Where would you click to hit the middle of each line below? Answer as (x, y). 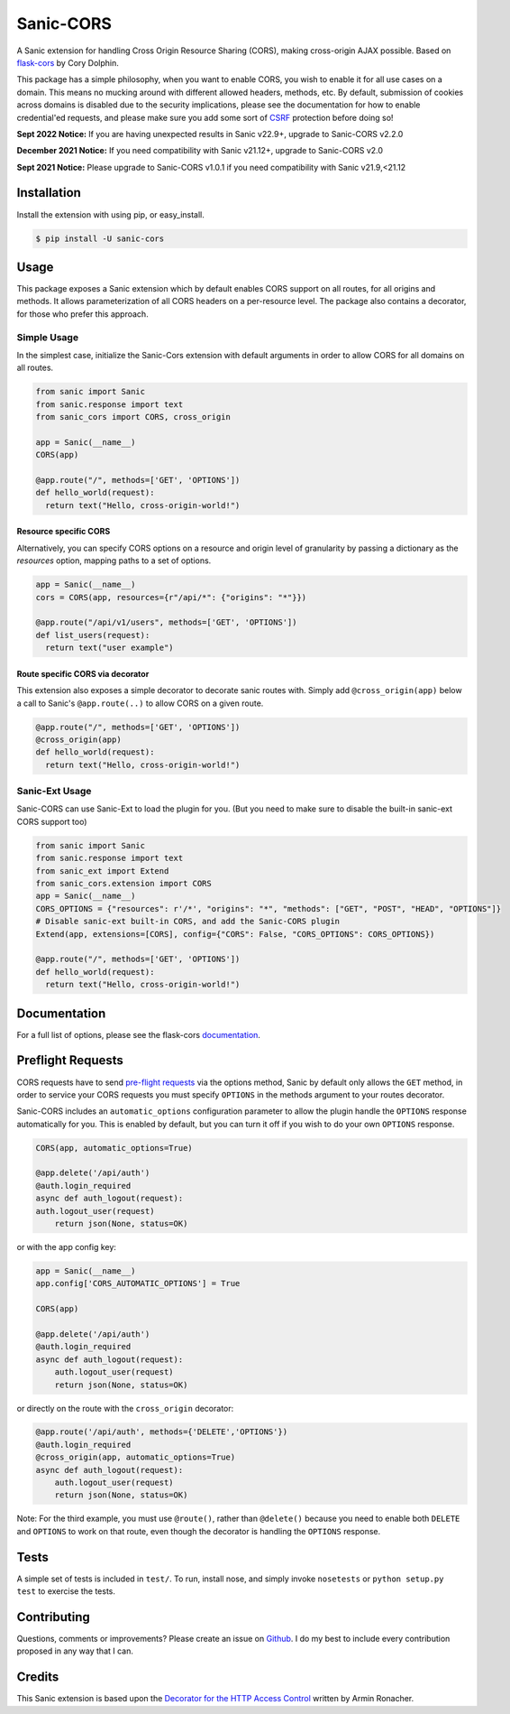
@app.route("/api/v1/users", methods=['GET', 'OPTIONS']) (166, 622)
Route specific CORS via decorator (83, 673)
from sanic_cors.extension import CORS (123, 883)
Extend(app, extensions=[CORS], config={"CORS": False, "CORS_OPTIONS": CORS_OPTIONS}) (235, 934)
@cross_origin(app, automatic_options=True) (136, 1457)
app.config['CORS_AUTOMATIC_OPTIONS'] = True (138, 1283)
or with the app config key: (67, 1247)
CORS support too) (52, 821)
